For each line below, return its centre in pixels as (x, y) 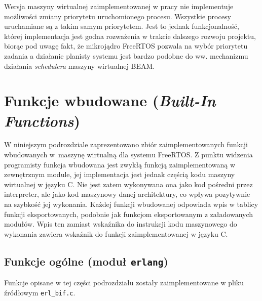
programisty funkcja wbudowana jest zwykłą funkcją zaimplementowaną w (120, 164)
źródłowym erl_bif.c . (40, 292)
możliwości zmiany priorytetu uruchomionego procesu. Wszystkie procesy (118, 16)
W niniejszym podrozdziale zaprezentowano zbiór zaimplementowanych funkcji (126, 144)
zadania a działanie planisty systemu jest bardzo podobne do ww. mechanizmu (126, 55)
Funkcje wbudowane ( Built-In (110, 101)
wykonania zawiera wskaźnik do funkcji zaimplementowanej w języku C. (116, 233)
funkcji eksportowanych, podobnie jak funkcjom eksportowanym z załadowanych (129, 214)
